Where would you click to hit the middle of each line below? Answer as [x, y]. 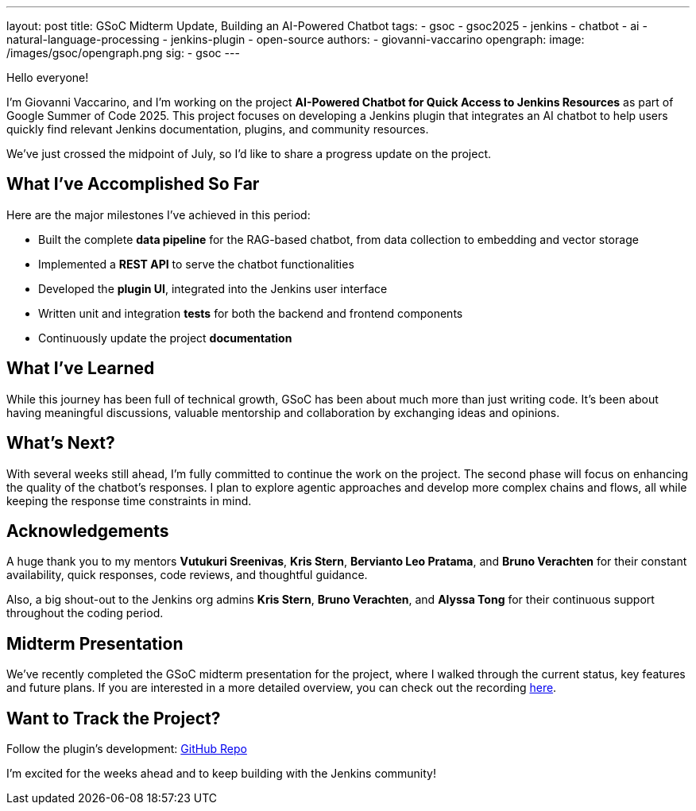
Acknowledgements [88, 531]
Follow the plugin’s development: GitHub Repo [127, 749]
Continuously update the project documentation [165, 338]
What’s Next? [61, 443]
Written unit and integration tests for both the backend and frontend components [251, 313]
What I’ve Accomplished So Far [133, 184]
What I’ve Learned [81, 369]
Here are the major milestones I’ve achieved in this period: [159, 214]
